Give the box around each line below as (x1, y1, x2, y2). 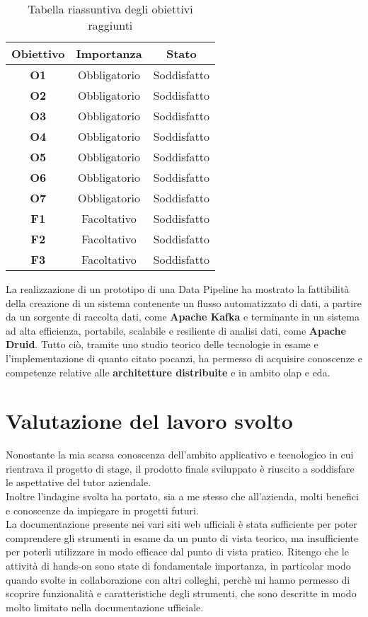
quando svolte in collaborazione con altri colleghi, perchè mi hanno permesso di (6, 572, 350, 587)
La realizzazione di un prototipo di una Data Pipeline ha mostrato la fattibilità (6, 282, 350, 296)
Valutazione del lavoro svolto (6, 406, 293, 435)
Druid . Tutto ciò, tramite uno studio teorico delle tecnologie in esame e (6, 337, 318, 352)
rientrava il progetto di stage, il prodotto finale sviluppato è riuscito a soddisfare (6, 461, 355, 475)
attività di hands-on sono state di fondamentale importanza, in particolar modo (6, 558, 351, 573)
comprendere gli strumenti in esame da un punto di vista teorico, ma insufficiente (6, 530, 359, 545)
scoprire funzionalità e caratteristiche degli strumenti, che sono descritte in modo (6, 586, 357, 601)
